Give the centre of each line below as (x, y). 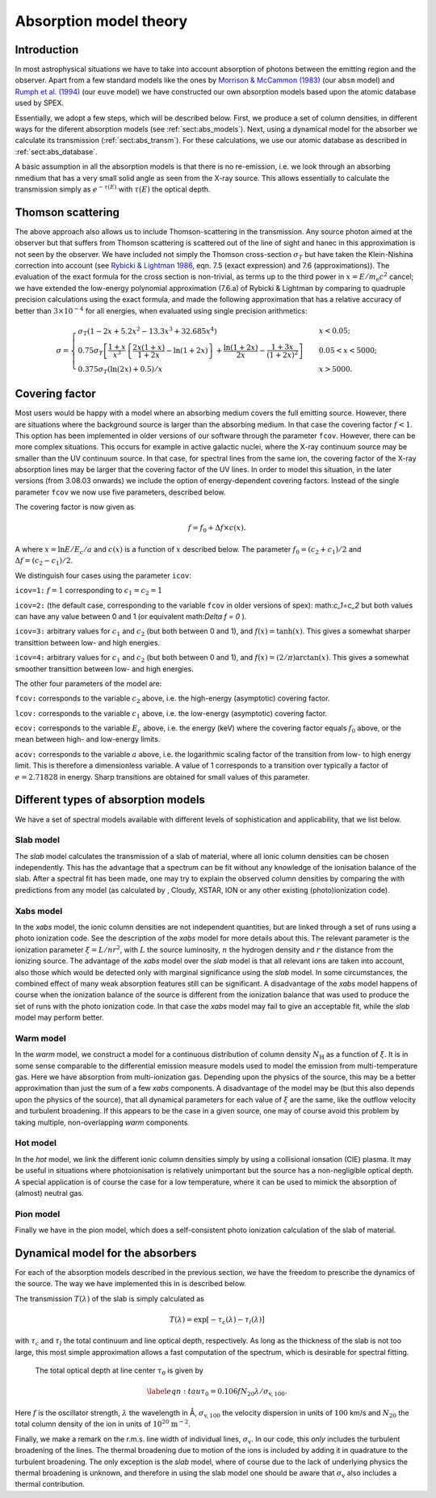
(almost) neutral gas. (49, 1193)
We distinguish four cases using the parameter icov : (103, 575)
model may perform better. (59, 1017)
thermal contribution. (50, 1484)
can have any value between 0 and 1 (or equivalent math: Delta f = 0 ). (131, 616)
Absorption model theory (101, 21)
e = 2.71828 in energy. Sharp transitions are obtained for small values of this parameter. (162, 776)
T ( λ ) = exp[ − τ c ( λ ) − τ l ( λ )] (217, 1320)
